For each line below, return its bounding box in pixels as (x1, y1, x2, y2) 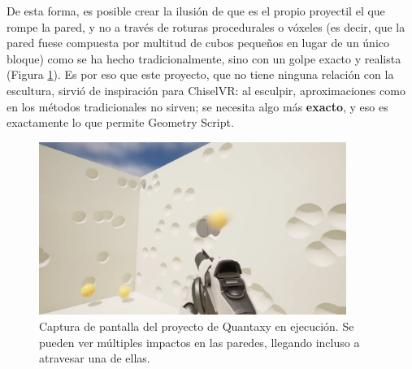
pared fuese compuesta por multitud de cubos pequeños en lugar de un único (7, 34, 390, 51)
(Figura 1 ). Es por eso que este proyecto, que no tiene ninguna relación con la (7, 66, 394, 83)
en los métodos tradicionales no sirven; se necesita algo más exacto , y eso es (7, 98, 388, 115)
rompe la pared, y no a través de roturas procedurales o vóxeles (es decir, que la (7, 18, 405, 35)
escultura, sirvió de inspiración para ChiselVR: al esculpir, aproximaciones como (7, 81, 405, 98)
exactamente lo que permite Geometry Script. (7, 114, 234, 131)
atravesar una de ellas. (39, 349, 150, 367)
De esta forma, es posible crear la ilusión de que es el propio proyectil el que (7, 2, 385, 19)
